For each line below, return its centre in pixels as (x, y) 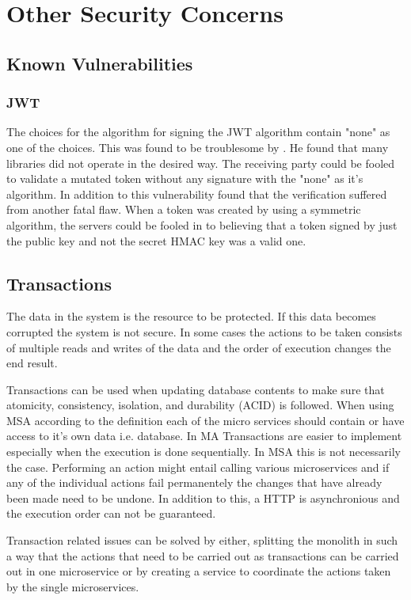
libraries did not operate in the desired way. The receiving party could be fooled (201, 163)
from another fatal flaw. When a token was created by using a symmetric (184, 209)
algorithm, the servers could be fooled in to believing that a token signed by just (202, 224)
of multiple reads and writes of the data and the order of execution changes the (199, 347)
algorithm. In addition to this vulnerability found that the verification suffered (197, 194)
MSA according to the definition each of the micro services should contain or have (205, 420)
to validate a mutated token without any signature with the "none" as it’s (185, 178)
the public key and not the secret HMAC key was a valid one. (156, 240)
